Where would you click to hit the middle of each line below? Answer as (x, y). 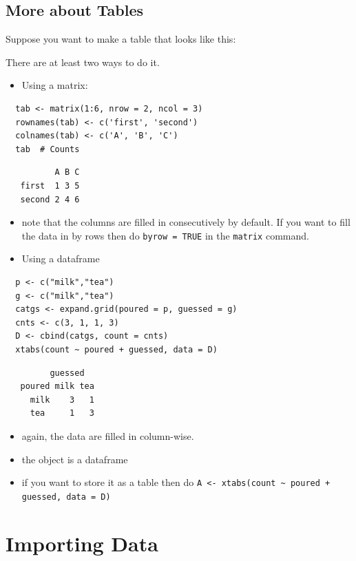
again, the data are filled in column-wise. (108, 435)
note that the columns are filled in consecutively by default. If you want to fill (186, 222)
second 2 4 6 (50, 199)
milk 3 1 (62, 400)
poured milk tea (57, 387)
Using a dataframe (61, 258)
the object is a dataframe (75, 459)
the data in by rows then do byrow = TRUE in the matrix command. (165, 235)
